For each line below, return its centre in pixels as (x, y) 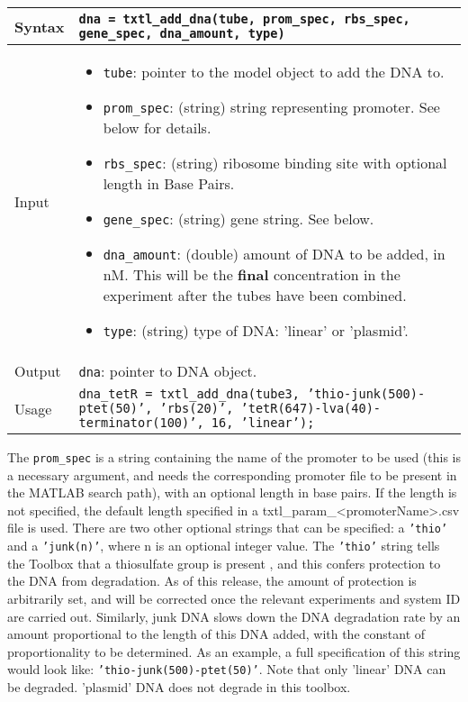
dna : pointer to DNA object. (168, 371)
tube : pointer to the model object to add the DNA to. (274, 72)
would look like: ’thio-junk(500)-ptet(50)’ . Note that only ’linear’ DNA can (227, 669)
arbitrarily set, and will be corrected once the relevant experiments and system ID (234, 598)
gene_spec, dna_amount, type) (182, 33)
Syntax (40, 26)
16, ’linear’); (263, 423)
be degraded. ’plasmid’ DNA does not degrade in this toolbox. (179, 686)
